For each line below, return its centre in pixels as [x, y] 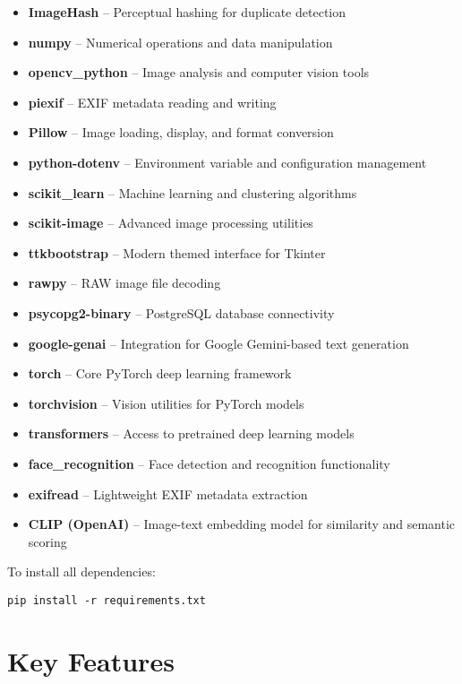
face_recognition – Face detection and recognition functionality [209, 463]
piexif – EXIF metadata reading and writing [152, 102]
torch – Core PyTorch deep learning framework [160, 373]
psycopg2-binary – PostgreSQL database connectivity [181, 312]
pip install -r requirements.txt [107, 600]
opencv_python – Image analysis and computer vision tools [199, 72]
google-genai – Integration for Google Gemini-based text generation [218, 343]
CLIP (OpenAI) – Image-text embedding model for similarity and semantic [242, 524]
